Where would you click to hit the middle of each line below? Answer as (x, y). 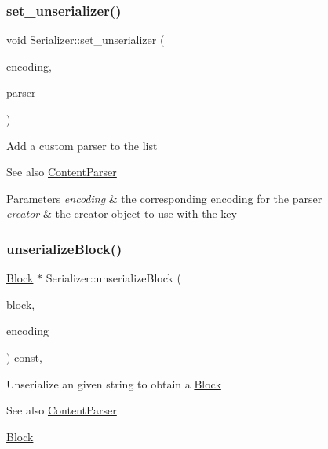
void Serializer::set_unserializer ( (86, 40)
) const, (24, 357)
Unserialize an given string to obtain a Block (114, 383)
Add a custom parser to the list (82, 145)
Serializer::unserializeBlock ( (114, 278)
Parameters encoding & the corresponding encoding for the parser (164, 198)
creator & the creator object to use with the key (122, 213)
